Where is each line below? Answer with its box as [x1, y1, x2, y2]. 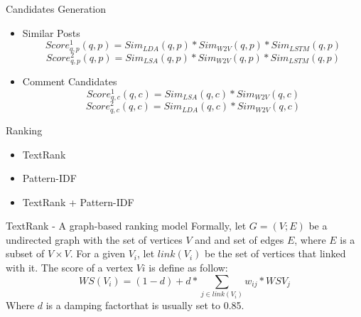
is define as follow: [149, 260, 228, 275]
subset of [6, 246, 45, 261]
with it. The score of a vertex [6, 260, 134, 275]
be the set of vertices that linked [205, 246, 346, 261]
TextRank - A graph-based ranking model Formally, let [6, 218, 247, 233]
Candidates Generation [6, 1, 107, 16]
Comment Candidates [22, 74, 117, 89]
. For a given [70, 246, 126, 261]
